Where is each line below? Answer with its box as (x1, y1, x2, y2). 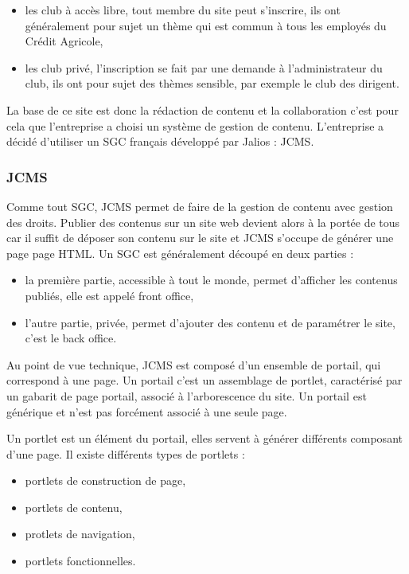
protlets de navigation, (25, 525, 135, 542)
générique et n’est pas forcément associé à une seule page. (6, 403, 287, 420)
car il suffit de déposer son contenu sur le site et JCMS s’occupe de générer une (6, 229, 394, 246)
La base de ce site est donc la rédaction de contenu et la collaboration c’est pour (6, 101, 399, 118)
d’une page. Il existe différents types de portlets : (6, 445, 245, 462)
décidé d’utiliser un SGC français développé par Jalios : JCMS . (6, 133, 314, 150)
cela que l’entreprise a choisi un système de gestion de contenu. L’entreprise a (6, 117, 384, 134)
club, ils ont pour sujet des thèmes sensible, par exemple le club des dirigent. (25, 75, 399, 92)
